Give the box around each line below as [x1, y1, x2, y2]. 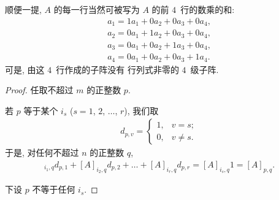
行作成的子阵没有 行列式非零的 [56, 63, 179, 75]
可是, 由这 [5, 63, 45, 75]
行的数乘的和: [180, 3, 235, 15]
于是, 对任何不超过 [5, 146, 79, 159]
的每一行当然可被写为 [53, 3, 140, 15]
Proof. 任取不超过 [5, 83, 74, 96]
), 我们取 [124, 104, 159, 117]
